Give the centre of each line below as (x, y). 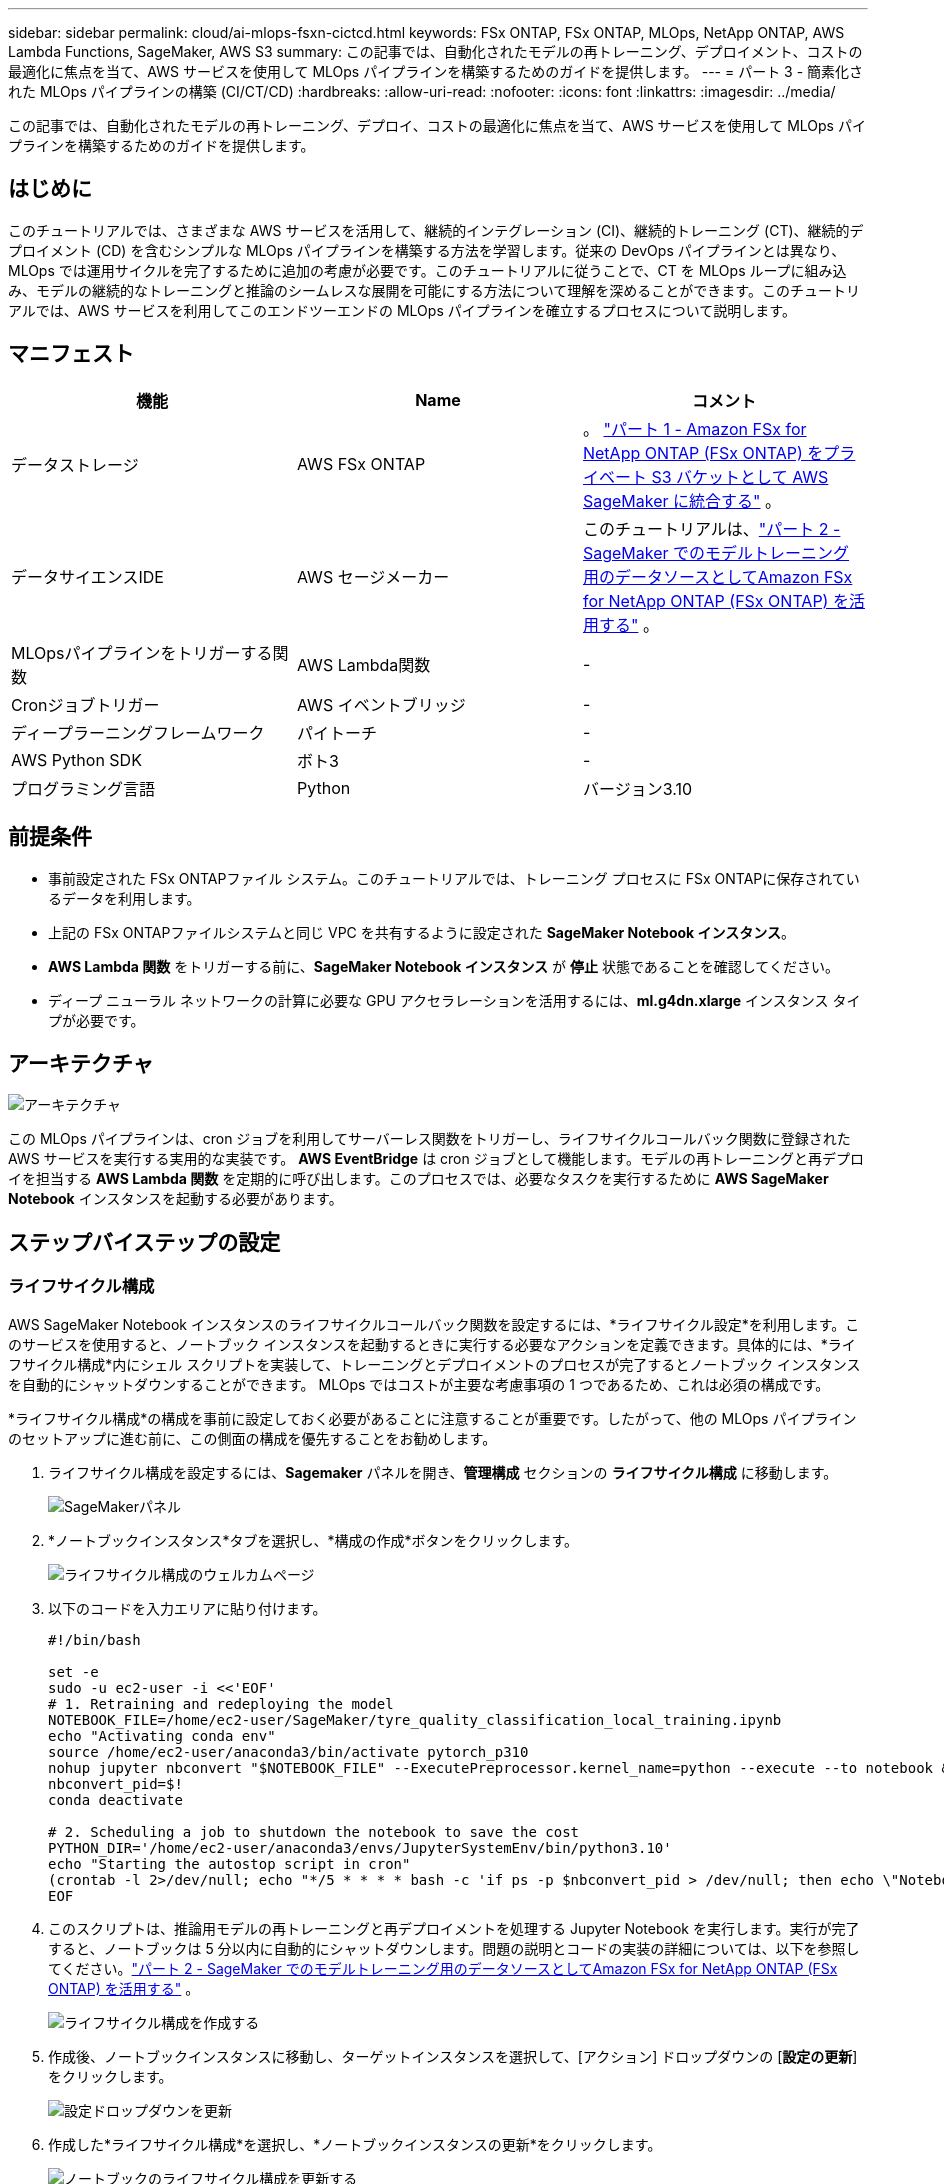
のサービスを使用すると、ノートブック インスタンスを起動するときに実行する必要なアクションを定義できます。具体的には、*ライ (432, 1344)
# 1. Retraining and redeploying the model (221, 1703)
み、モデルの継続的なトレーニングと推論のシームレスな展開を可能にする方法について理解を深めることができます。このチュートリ (434, 290)
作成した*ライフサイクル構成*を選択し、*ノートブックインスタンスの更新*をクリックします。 (355, 2144)
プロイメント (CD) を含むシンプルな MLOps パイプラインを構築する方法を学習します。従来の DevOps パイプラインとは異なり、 (427, 250)
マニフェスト (71, 354)
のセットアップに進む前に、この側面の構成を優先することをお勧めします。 (252, 1438)
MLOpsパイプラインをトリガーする (142, 652)
